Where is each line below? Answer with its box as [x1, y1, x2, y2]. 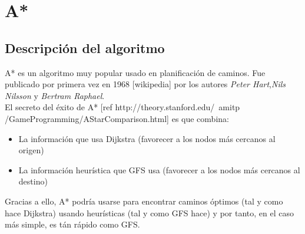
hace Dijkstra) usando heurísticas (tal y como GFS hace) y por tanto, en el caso [5, 206, 294, 219]
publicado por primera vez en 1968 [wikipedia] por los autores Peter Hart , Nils [5, 78, 286, 90]
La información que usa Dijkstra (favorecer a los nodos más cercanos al [18, 132, 276, 144]
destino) [18, 175, 48, 187]
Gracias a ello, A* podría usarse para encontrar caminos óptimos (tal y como [5, 195, 283, 207]
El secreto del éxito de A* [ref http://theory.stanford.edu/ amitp [5, 101, 240, 113]
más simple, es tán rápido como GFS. [5, 218, 140, 230]
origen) [18, 144, 44, 156]
